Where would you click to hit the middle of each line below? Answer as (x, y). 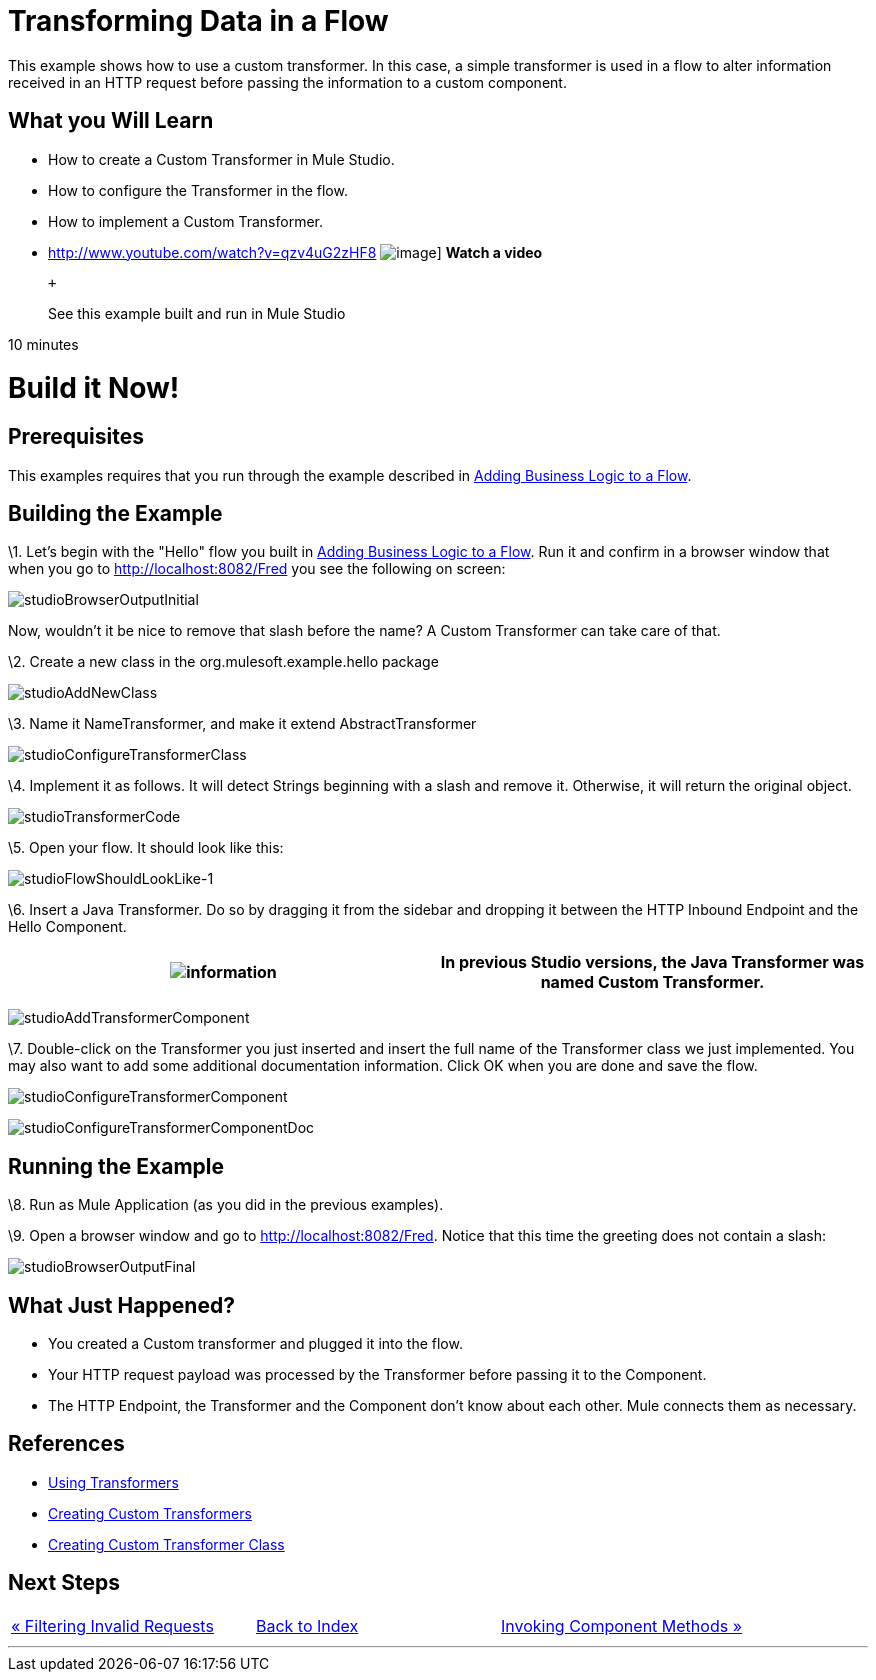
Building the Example (115, 513)
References (66, 1444)
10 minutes (43, 344)
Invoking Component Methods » (621, 1625)
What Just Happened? (121, 1305)
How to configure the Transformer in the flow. (198, 190)
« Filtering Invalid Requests (112, 1625)
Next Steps (64, 1583)
